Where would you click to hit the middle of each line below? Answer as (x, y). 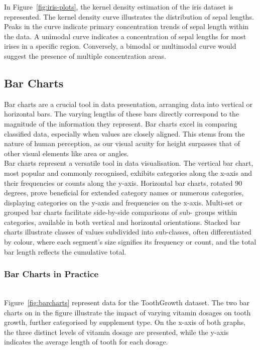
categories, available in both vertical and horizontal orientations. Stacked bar (122, 222)
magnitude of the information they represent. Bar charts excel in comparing (121, 123)
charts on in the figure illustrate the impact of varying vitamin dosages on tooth (127, 312)
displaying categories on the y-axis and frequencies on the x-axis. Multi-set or (123, 202)
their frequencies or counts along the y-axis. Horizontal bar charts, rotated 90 (123, 183)
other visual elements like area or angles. (67, 153)
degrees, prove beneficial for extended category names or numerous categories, (124, 193)
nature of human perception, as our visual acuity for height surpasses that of (122, 143)
